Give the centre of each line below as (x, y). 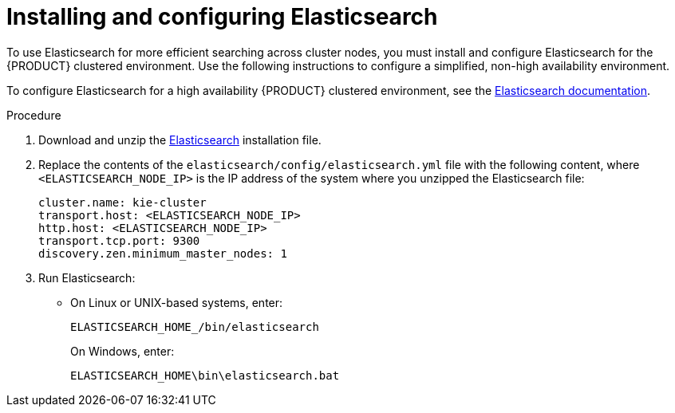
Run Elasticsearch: (87, 277)
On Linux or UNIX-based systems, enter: (177, 302)
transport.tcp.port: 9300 (119, 240)
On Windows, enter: (122, 351)
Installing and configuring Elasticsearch (222, 17)
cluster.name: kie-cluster (122, 202)
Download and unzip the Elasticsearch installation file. (180, 140)
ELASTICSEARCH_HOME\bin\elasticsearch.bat (205, 375)
